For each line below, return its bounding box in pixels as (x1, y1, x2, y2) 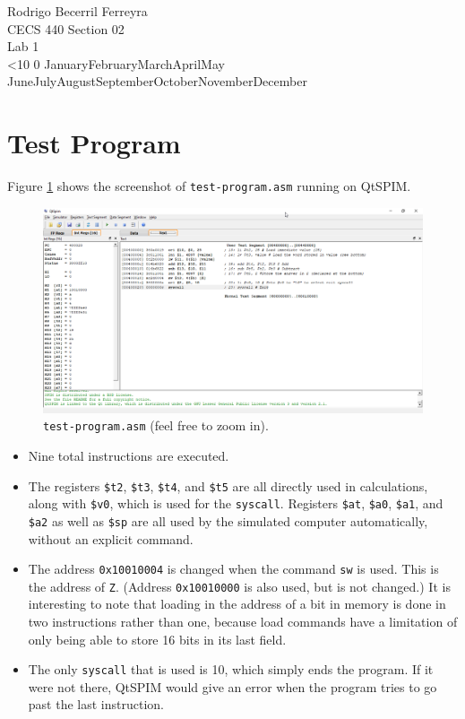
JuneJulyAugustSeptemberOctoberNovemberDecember (7, 72, 307, 91)
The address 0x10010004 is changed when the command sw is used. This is (28, 559, 439, 578)
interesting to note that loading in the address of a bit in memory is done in (28, 594, 446, 613)
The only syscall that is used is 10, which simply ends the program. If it (28, 660, 434, 679)
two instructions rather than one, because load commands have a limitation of (28, 612, 458, 631)
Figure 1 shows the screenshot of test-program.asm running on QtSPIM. (7, 177, 411, 195)
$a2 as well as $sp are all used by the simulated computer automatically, (28, 511, 428, 530)
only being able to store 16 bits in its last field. (28, 629, 287, 648)
